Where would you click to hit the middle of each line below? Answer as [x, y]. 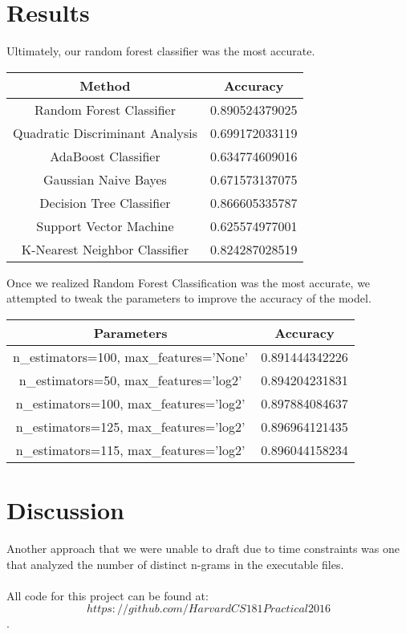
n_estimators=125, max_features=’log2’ [130, 426]
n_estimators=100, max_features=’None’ [131, 356]
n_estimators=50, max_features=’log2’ [130, 380]
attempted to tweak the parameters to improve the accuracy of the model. [189, 298]
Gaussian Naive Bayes [105, 179]
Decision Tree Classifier [105, 202]
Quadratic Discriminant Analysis [105, 132]
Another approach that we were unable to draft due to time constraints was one [203, 549]
